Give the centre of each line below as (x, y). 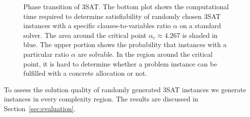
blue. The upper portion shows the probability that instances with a (125, 44)
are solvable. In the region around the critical (145, 54)
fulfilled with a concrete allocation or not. (85, 73)
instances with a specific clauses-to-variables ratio (97, 25)
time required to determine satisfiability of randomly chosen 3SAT (122, 16)
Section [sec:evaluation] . (40, 108)
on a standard (200, 25)
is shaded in (200, 35)
